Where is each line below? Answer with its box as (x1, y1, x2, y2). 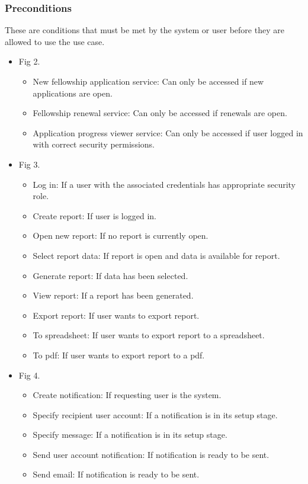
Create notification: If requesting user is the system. (33, 389, 222, 401)
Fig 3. (18, 158, 40, 170)
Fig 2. (18, 55, 40, 68)
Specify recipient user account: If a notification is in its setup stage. (33, 408, 278, 421)
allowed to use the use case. (5, 35, 105, 47)
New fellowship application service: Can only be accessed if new (33, 75, 264, 87)
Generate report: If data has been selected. (33, 269, 188, 281)
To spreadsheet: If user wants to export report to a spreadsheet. (33, 329, 265, 341)
